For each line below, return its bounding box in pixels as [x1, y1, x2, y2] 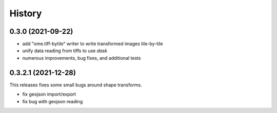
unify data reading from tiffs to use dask [22, 48, 108, 54]
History [9, 8, 42, 19]
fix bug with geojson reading [22, 98, 83, 104]
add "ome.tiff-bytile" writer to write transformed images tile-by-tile [22, 41, 163, 47]
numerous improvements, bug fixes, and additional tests [22, 55, 141, 61]
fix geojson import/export [22, 91, 76, 97]
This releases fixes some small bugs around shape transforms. [9, 82, 142, 88]
